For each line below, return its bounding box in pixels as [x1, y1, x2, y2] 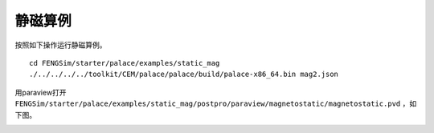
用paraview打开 [14, 87, 68, 97]
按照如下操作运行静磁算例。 [14, 40, 107, 50]
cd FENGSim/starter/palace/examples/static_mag [29, 58, 220, 67]
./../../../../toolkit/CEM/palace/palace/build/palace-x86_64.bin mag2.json [29, 70, 339, 79]
